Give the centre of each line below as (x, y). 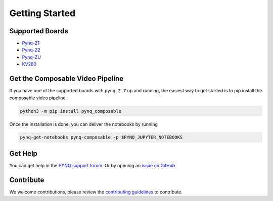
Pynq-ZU (32, 57)
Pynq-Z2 (31, 50)
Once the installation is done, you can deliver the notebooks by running (83, 124)
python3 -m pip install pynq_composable (71, 111)
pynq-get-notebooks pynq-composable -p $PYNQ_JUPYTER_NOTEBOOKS (101, 138)
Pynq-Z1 (31, 43)
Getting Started (42, 13)
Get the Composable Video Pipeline (66, 79)
